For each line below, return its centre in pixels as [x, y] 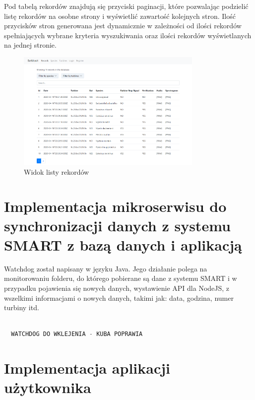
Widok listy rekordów [57, 171]
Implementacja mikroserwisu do [115, 206]
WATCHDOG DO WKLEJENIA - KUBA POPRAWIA [77, 334]
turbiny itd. [22, 307]
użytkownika [48, 387]
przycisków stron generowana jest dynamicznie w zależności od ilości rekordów [123, 26]
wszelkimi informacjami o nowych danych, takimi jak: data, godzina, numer [119, 298]
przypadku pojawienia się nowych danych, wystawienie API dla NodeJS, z [117, 288]
